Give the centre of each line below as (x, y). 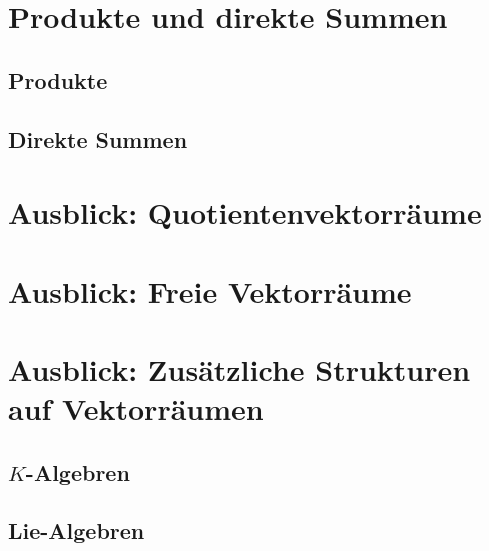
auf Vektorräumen (136, 408)
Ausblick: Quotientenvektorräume (245, 212)
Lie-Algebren (76, 530)
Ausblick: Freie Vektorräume (210, 290)
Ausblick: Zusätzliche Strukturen (239, 368)
